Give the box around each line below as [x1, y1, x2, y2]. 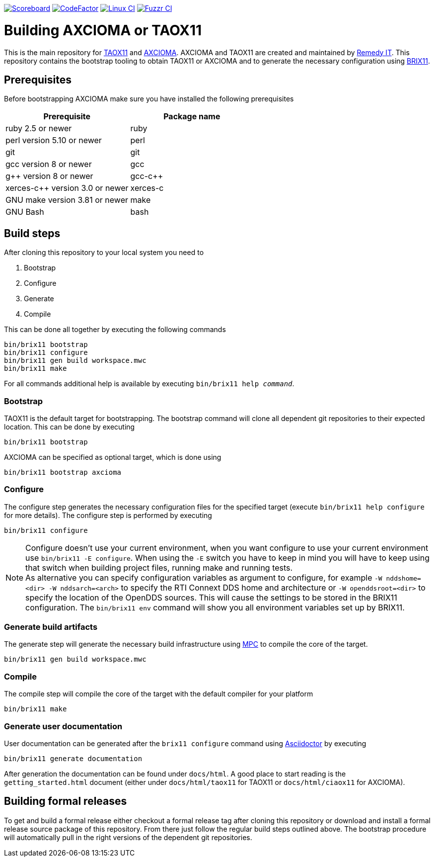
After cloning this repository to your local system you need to [4, 248, 204, 257]
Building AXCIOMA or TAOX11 [4, 21, 202, 39]
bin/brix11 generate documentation [4, 754, 143, 763]
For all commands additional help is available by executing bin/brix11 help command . [4, 379, 294, 388]
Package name [163, 111, 220, 122]
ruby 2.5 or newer [5, 123, 72, 134]
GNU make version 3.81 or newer [5, 195, 128, 205]
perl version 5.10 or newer [5, 135, 102, 146]
